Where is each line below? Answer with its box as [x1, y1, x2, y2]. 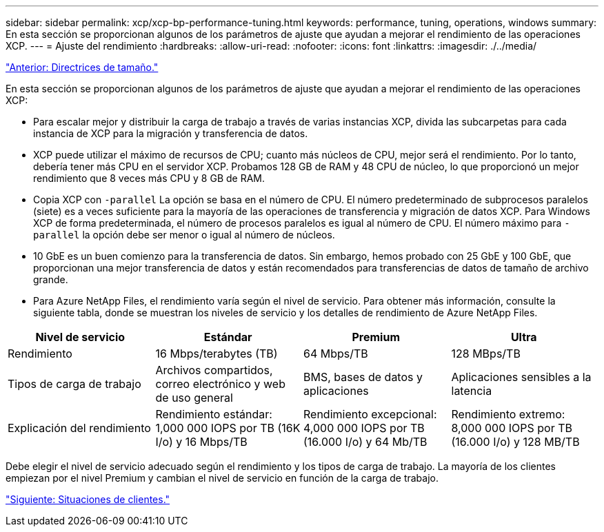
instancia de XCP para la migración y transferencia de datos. [33, 127, 308, 139]
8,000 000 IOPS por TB [451, 421, 573, 435]
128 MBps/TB [451, 347, 521, 360]
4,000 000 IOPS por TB [303, 421, 425, 435]
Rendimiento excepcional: [303, 407, 437, 421]
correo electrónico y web [155, 377, 285, 391]
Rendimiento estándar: [155, 407, 272, 421]
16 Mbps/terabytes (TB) [155, 347, 278, 360]
